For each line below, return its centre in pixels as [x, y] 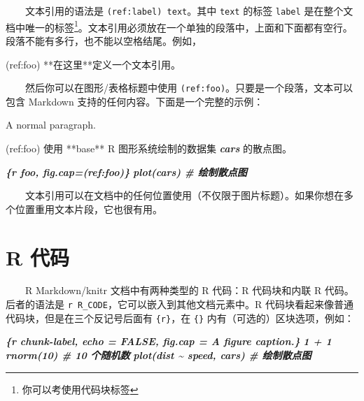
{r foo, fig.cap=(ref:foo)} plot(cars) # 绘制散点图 [126, 172]
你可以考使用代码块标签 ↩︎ [80, 389]
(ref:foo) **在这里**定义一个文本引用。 [93, 64]
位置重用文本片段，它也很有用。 [89, 209]
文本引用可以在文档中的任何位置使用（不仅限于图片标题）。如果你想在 [184, 195]
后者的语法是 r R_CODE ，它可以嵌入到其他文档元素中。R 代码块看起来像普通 [180, 304]
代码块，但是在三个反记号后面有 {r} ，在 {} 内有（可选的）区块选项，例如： [180, 318]
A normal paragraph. [51, 125]
